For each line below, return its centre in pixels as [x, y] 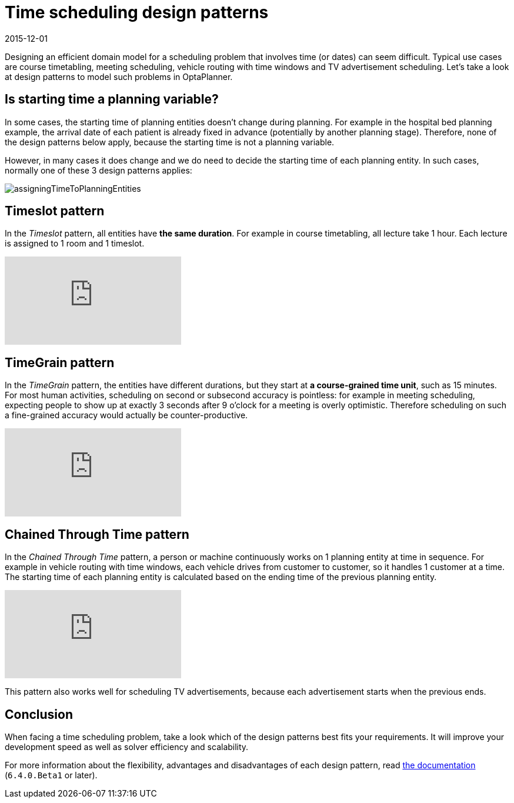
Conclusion [39, 714]
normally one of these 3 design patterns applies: [99, 170]
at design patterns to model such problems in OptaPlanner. [119, 76]
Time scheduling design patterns [137, 12]
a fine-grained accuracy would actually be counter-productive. [126, 415]
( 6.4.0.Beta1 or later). [51, 775]
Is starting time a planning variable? [112, 99]
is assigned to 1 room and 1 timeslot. [75, 244]
